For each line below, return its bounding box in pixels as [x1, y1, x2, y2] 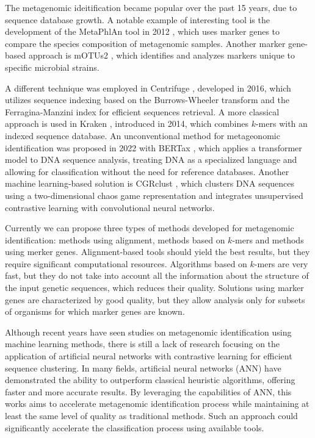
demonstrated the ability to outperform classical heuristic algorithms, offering [5, 373, 295, 386]
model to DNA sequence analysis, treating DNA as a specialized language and [5, 153, 297, 166]
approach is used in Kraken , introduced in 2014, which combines [5, 117, 248, 130]
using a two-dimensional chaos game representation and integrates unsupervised [5, 188, 303, 201]
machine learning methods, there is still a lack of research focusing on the [5, 337, 280, 350]
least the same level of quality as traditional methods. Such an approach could [5, 409, 298, 422]
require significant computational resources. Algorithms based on [5, 257, 247, 270]
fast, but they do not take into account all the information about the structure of [5, 269, 309, 282]
